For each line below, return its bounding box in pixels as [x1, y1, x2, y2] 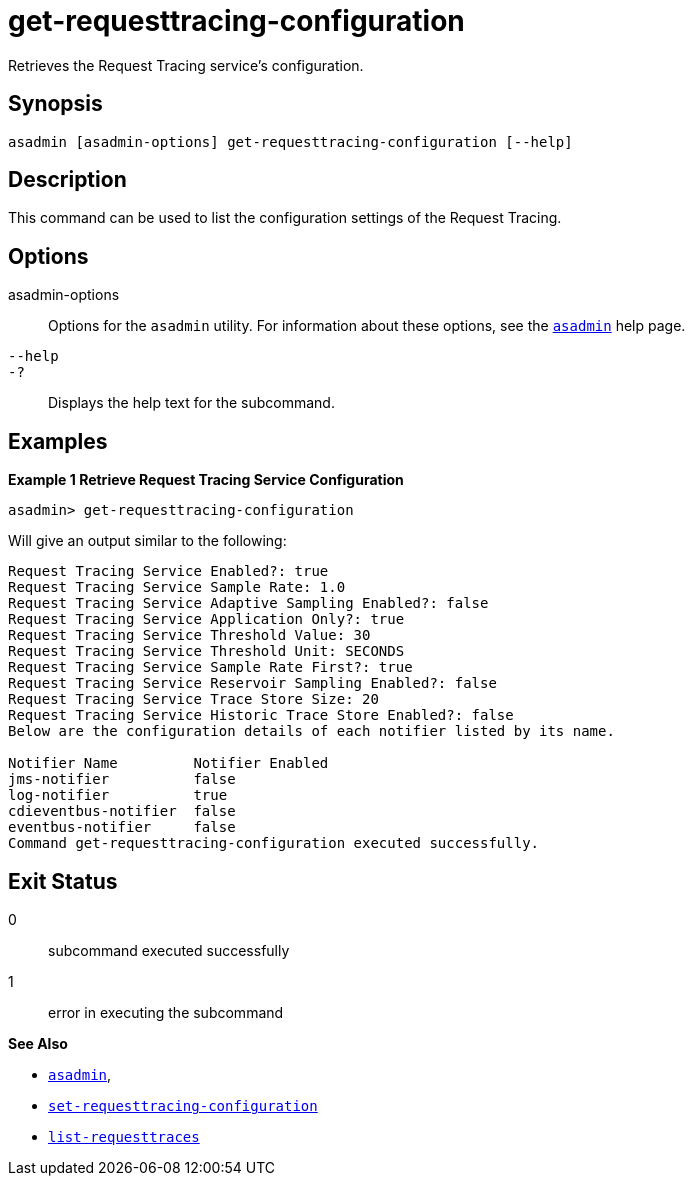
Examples [8, 428, 108, 454]
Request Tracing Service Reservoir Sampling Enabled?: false [8, 675, 497, 692]
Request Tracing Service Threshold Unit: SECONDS [8, 643, 405, 660]
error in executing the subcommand [48, 1003, 284, 1021]
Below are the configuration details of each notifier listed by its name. [8, 723, 615, 740]
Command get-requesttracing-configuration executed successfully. [8, 835, 540, 852]
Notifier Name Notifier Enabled [8, 755, 329, 772]
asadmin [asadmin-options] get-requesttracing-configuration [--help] [8, 133, 573, 150]
